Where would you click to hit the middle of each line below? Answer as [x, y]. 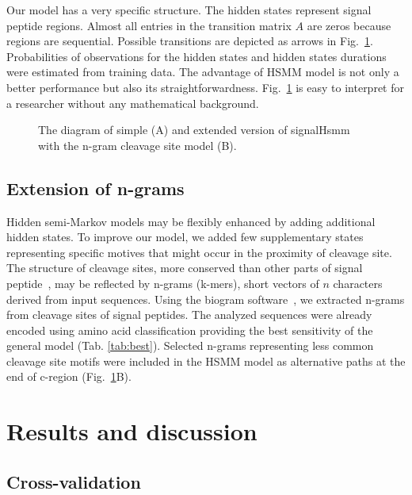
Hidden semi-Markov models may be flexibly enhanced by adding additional [191, 221]
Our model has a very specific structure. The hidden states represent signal [189, 10]
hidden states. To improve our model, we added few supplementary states [185, 237]
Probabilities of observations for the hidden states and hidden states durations [196, 56]
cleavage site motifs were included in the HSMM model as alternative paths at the [206, 361]
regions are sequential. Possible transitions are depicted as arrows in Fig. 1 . [190, 41]
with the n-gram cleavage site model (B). [137, 145]
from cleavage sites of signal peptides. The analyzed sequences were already [189, 315]
